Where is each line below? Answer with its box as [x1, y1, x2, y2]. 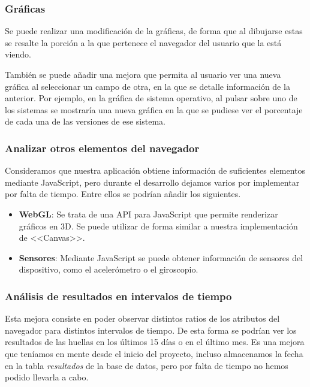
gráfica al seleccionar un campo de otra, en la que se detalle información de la [5, 80, 290, 92]
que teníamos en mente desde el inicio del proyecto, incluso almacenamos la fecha [5, 347, 303, 359]
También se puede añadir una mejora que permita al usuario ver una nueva [5, 68, 281, 80]
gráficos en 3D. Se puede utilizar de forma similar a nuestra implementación [19, 219, 298, 232]
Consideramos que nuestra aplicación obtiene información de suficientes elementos [5, 164, 306, 177]
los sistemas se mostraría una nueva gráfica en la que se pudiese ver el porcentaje [5, 103, 303, 116]
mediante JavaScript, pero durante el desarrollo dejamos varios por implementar [5, 176, 300, 188]
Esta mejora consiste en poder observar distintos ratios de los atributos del [5, 312, 280, 325]
